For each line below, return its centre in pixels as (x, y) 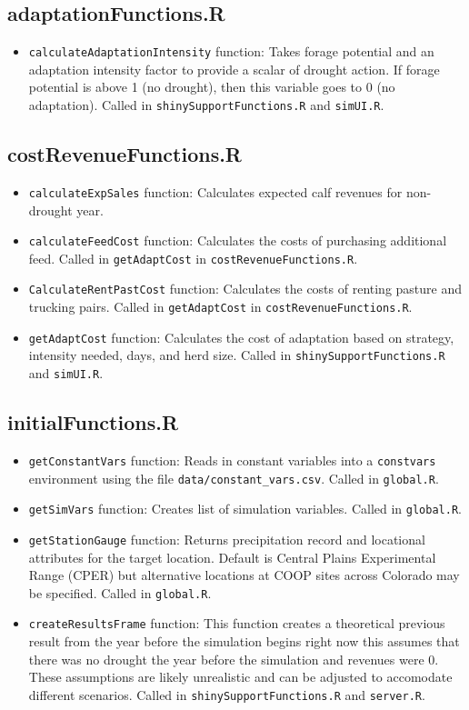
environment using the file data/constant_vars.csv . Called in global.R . (234, 478)
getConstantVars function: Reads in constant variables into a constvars (232, 460)
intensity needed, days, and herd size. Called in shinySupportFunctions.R (237, 355)
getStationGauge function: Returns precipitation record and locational (227, 539)
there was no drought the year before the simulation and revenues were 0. (234, 659)
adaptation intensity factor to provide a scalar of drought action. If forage (234, 69)
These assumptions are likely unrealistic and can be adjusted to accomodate (240, 677)
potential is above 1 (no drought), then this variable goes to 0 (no (212, 87)
